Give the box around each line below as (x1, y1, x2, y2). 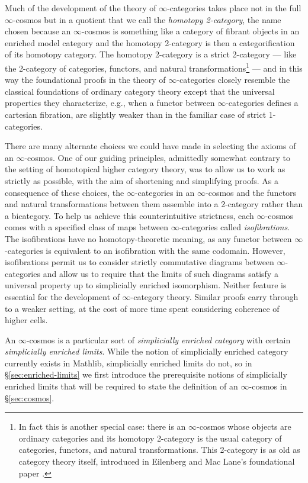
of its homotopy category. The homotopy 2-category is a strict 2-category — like (5, 48, 297, 60)
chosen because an (5, 25, 71, 37)
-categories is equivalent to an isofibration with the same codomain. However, (5, 244, 285, 256)
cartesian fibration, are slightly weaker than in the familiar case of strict (5, 108, 267, 120)
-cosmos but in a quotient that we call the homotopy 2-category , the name (13, 13, 281, 25)
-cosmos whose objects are (197, 420, 291, 433)
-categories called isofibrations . (179, 221, 290, 233)
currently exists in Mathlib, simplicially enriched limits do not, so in (5, 356, 252, 369)
